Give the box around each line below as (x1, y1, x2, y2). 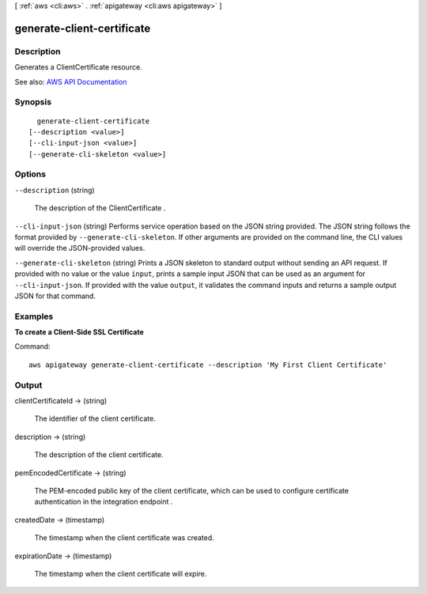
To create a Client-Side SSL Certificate (14, 327, 144, 337)
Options (14, 168, 47, 180)
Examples (14, 311, 54, 322)
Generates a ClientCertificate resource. (14, 62, 142, 72)
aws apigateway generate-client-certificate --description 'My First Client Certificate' (28, 360, 387, 369)
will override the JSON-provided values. (14, 244, 145, 253)
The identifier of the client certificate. (34, 414, 156, 423)
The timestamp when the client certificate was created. (34, 533, 215, 543)
